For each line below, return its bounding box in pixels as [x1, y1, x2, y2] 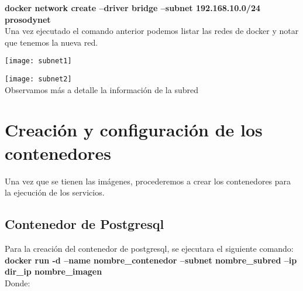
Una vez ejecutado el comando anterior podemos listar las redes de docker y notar [5, 25, 299, 37]
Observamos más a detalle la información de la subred [5, 83, 198, 95]
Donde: [5, 276, 30, 289]
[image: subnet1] [5, 57, 72, 66]
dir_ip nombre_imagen [5, 265, 102, 278]
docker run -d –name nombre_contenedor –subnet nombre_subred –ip [5, 254, 297, 266]
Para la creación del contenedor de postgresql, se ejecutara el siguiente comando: [5, 242, 294, 254]
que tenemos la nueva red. [5, 36, 98, 48]
